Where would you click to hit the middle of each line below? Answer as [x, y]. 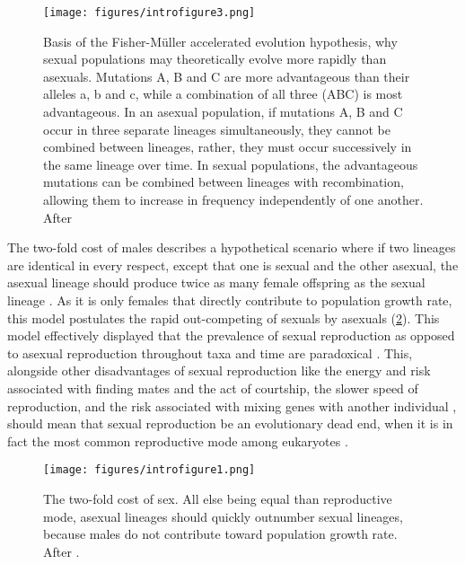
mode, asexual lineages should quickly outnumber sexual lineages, [223, 516]
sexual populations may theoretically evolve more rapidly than [215, 59]
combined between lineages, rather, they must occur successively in [228, 147]
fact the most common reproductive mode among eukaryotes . [178, 441]
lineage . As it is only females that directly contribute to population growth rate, [230, 300]
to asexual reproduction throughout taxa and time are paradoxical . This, [210, 352]
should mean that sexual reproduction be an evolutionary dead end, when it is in [230, 423]
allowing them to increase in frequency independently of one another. [233, 199]
